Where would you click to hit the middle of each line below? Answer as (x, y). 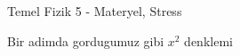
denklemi (208, 40)
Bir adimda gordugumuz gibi (86, 40)
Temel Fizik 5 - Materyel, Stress (95, 11)
